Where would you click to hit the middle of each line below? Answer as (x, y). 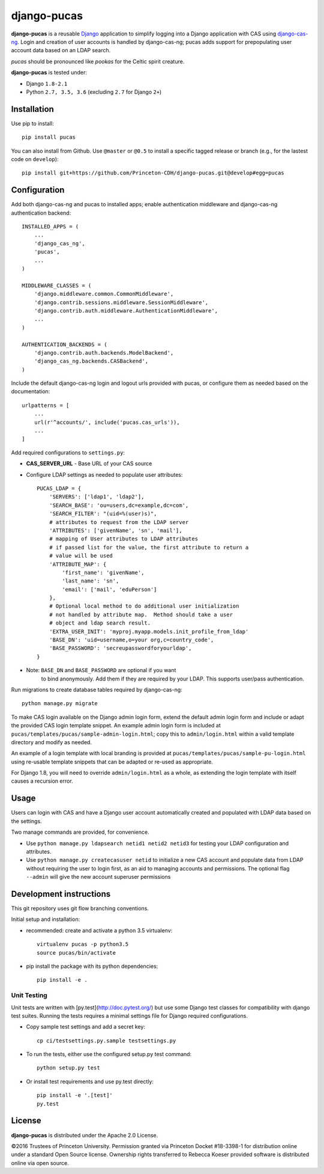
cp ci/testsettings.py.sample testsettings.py (106, 1041)
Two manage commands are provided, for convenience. (80, 832)
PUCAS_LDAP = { (59, 488)
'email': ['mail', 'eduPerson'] (109, 589)
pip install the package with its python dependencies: (92, 966)
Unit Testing (29, 995)
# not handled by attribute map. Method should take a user (141, 614)
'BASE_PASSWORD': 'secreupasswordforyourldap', (120, 648)
